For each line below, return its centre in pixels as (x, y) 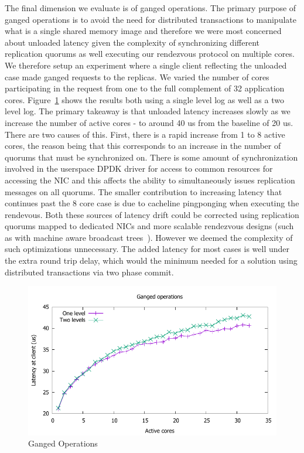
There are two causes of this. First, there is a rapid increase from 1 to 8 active (145, 134)
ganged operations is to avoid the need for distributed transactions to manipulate (151, 19)
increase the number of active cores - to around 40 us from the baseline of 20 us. (149, 122)
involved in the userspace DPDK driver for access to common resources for (139, 168)
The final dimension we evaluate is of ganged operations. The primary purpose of (151, 8)
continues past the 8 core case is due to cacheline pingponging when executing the (152, 203)
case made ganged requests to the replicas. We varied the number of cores (137, 76)
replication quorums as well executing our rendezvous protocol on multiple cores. (150, 54)
